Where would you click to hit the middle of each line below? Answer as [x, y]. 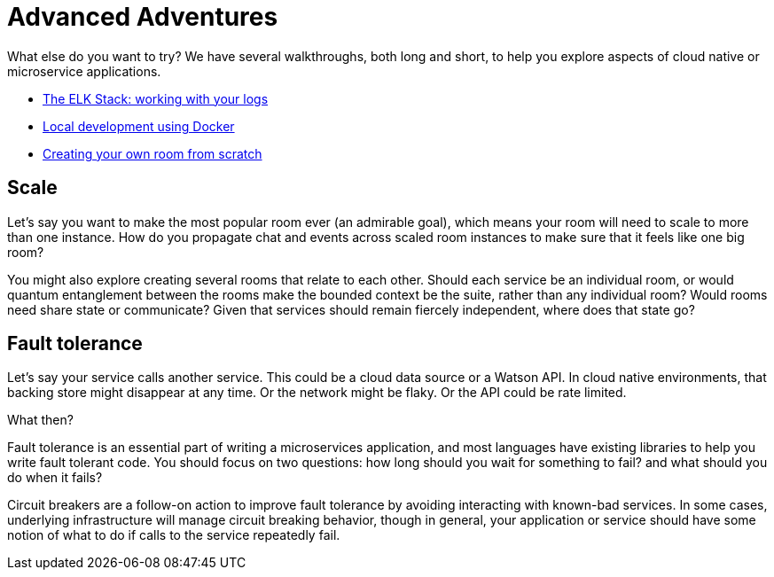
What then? [40, 420]
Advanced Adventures [143, 17]
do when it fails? [55, 478]
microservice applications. [84, 71]
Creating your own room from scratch [152, 153]
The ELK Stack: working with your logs [156, 98]
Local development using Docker [139, 126]
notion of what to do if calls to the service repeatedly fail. [174, 535]
